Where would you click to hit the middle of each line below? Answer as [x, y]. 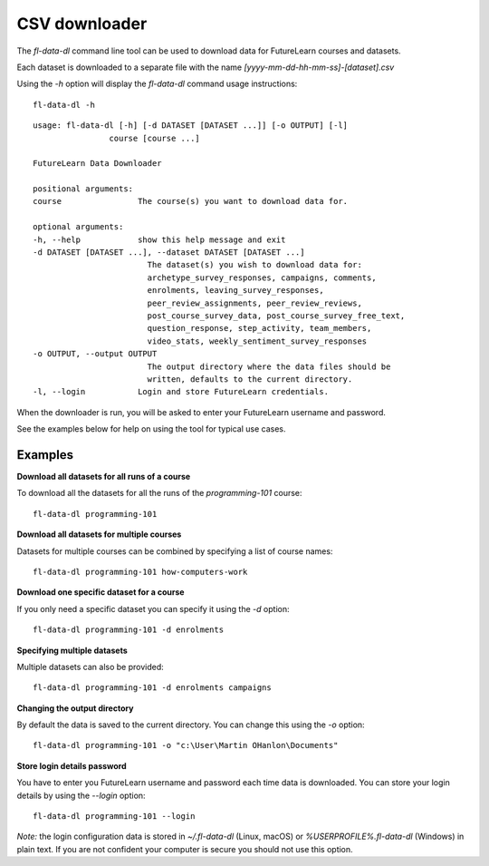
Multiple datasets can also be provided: [90, 667]
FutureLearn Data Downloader [97, 164]
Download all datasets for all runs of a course [104, 477]
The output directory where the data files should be [269, 366]
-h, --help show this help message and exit [159, 239]
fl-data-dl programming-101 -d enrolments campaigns [152, 688]
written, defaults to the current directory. [250, 379]
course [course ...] [155, 138]
